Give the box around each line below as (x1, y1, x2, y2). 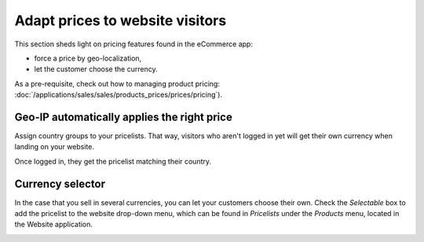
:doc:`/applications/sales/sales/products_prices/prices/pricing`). (14, 90, 223, 100)
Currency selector (14, 177, 106, 190)
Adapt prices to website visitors (14, 12, 227, 29)
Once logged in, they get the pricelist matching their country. (14, 156, 212, 166)
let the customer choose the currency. (34, 64, 158, 74)
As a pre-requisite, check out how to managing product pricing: (14, 79, 220, 88)
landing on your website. (14, 142, 94, 152)
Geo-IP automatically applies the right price (14, 110, 233, 123)
